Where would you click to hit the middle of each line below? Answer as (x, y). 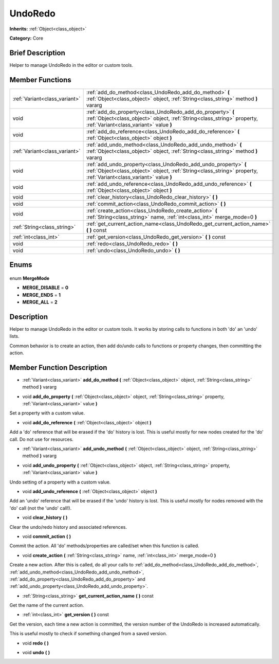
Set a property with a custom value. (47, 413)
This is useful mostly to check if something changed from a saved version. (88, 634)
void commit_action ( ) (47, 536)
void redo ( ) (35, 643)
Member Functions (40, 80)
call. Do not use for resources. (42, 439)
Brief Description (37, 53)
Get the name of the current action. (47, 605)
